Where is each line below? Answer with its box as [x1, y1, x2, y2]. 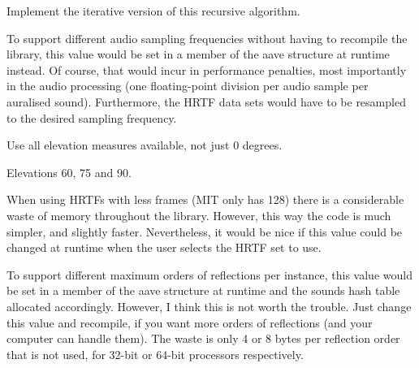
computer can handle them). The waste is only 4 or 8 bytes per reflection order [6, 330, 400, 347]
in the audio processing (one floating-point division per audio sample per [6, 77, 369, 94]
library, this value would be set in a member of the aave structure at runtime [6, 45, 390, 63]
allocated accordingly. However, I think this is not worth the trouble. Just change [6, 297, 412, 314]
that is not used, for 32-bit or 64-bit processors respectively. [6, 345, 304, 362]
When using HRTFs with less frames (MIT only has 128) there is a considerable [6, 191, 404, 208]
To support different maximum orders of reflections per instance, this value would [6, 266, 413, 283]
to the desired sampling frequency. [6, 109, 177, 126]
